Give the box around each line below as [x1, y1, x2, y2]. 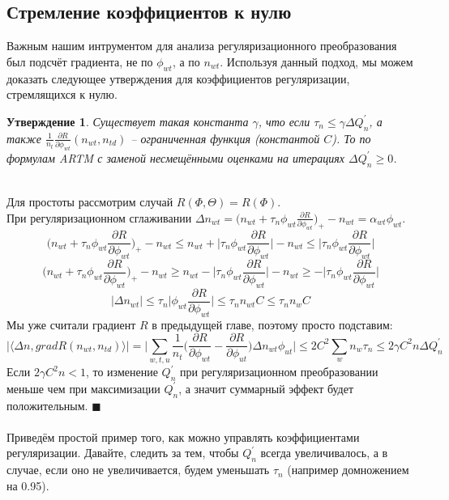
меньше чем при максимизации [6, 379, 160, 396]
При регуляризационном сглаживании [6, 209, 192, 226]
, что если [258, 112, 310, 129]
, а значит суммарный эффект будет [178, 379, 354, 396]
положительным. [6, 396, 88, 413]
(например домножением [287, 461, 409, 478]
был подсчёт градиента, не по [6, 53, 153, 70]
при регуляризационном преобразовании [179, 363, 378, 380]
